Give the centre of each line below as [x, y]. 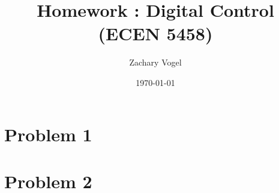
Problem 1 [48, 134]
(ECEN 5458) [155, 33]
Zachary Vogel [155, 62]
